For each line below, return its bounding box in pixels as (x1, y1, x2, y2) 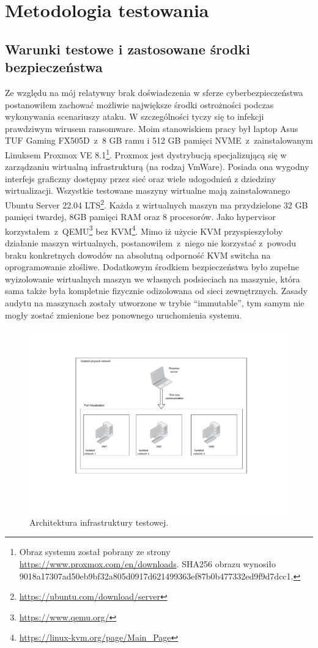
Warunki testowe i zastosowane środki (5, 39, 250, 58)
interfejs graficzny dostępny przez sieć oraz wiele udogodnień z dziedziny (5, 172, 276, 185)
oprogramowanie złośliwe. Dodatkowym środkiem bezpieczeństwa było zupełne (5, 260, 299, 273)
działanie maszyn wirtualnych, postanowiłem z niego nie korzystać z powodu (5, 237, 296, 249)
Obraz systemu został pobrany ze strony (19, 545, 171, 558)
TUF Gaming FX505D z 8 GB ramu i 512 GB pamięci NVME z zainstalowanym (5, 134, 313, 147)
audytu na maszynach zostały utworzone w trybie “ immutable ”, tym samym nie (5, 296, 305, 309)
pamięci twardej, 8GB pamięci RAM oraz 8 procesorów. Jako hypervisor (5, 210, 276, 223)
